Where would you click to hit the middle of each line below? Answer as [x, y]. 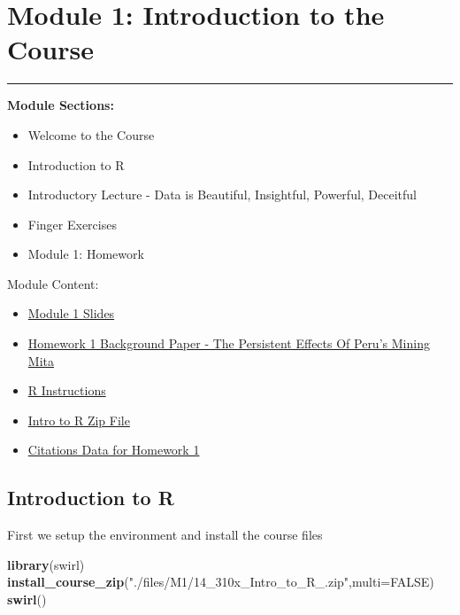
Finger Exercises [72, 224]
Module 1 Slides [71, 313]
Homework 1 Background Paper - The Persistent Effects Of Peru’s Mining [229, 343]
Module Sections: [61, 105]
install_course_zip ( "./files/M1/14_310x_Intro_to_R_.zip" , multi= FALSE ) [221, 582]
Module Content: [53, 283]
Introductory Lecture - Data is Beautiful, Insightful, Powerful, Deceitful [222, 195]
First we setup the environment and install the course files [165, 535]
